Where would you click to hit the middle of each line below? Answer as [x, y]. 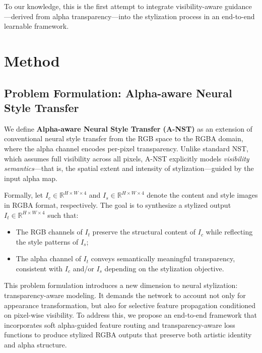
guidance [238, 6]
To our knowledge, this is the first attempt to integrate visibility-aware [113, 6]
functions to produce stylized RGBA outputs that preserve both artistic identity [128, 335]
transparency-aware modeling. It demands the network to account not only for [125, 295]
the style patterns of [47, 241]
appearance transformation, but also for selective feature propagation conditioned [130, 305]
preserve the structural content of [144, 232]
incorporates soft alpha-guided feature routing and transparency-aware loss [120, 325]
